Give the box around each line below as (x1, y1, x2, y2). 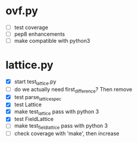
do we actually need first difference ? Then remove (14, 85, 133, 94)
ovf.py (5, 4, 38, 18)
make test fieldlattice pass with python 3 (14, 122, 108, 131)
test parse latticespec (14, 93, 62, 102)
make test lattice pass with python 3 (14, 108, 99, 116)
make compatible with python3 (14, 37, 90, 45)
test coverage (14, 24, 49, 31)
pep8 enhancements (14, 31, 65, 37)
